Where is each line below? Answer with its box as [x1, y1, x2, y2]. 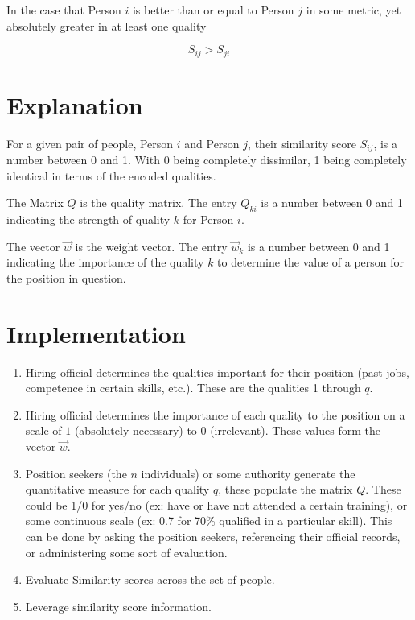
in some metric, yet [306, 2, 401, 18]
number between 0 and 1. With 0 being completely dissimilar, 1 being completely [6, 151, 407, 168]
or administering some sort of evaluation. [25, 544, 228, 560]
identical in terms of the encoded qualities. [6, 167, 216, 184]
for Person [183, 211, 234, 228]
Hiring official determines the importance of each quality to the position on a [25, 406, 405, 423]
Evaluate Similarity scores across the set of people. [25, 571, 275, 588]
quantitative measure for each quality [25, 481, 210, 498]
